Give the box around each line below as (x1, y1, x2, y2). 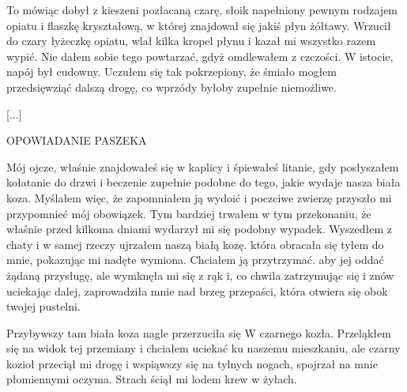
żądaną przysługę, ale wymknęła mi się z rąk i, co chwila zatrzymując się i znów (6, 266, 394, 283)
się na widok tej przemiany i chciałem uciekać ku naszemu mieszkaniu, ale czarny (6, 340, 401, 356)
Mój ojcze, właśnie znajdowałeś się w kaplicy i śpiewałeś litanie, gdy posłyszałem (6, 158, 399, 175)
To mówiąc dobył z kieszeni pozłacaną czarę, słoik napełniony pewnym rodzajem (6, 2, 398, 17)
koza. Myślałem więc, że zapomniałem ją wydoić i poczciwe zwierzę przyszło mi (6, 189, 392, 205)
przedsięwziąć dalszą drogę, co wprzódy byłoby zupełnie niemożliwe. (6, 78, 337, 95)
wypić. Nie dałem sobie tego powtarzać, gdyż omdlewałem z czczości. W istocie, (6, 47, 394, 64)
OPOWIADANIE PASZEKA (6, 132, 147, 149)
